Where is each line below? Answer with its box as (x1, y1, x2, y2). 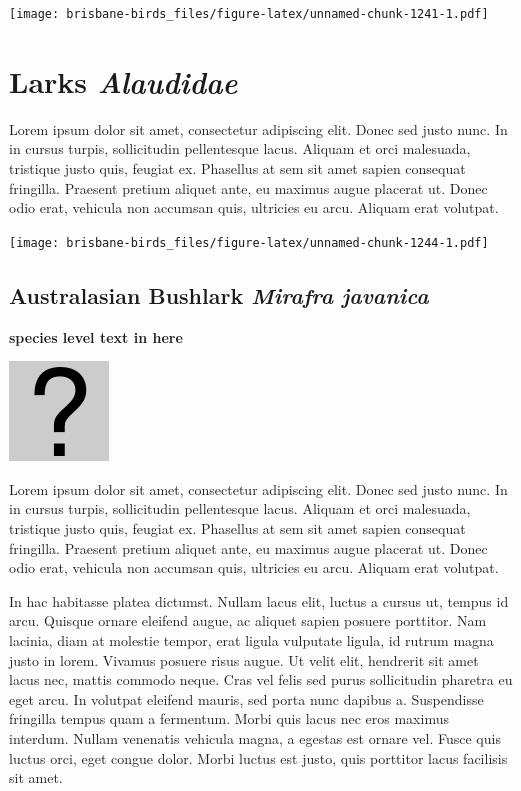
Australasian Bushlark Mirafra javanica (9, 279, 429, 310)
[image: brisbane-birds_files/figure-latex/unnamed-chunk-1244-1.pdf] (9, 235, 489, 250)
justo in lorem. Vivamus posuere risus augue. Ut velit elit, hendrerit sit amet (9, 649, 479, 670)
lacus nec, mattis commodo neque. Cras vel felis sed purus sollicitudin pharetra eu (9, 669, 513, 690)
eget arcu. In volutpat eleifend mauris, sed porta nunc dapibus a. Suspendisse (9, 688, 484, 709)
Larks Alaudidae (9, 60, 238, 102)
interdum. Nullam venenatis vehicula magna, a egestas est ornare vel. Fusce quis (9, 727, 501, 748)
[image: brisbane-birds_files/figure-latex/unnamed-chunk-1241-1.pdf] (9, 7, 489, 21)
